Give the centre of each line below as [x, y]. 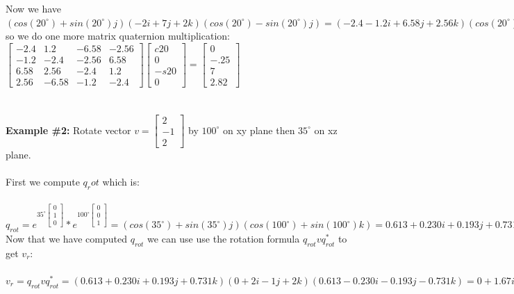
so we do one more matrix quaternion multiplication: [118, 36]
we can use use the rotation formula [224, 239]
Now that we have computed [66, 239]
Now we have [34, 8]
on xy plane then [259, 130]
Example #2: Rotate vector [68, 130]
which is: [121, 182]
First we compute [43, 182]
